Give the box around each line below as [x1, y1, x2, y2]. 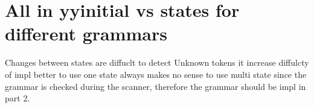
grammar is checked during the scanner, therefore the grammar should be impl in [5, 80, 306, 92]
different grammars [5, 21, 167, 46]
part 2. [5, 92, 30, 104]
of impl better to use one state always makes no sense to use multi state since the [5, 68, 307, 80]
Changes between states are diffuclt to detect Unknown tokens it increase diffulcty [5, 56, 309, 69]
